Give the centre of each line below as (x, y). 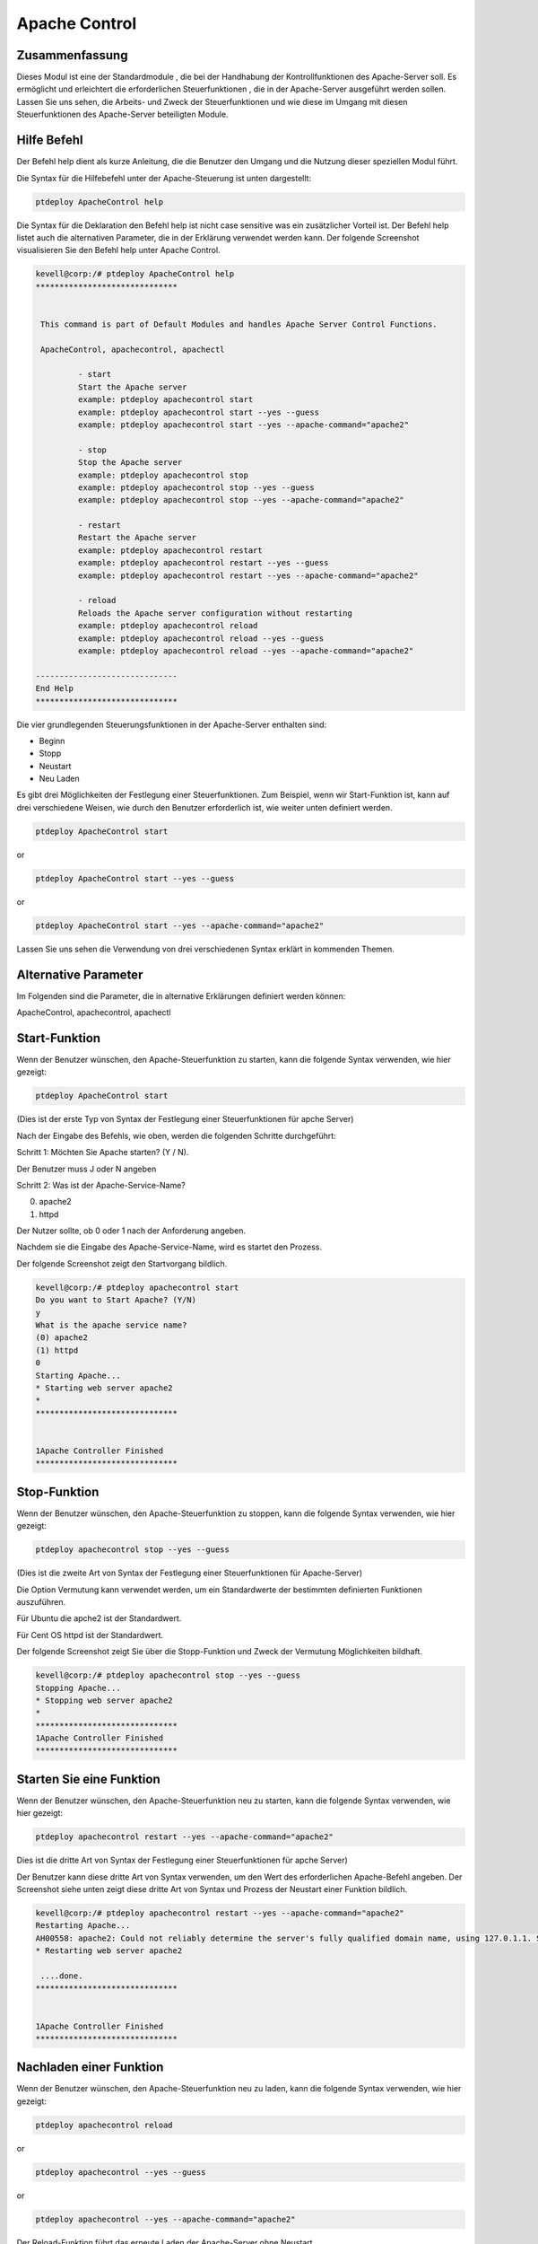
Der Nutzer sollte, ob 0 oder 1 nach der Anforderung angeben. (131, 1231)
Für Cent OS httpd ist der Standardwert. (90, 1635)
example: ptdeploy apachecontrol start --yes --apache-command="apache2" (243, 425)
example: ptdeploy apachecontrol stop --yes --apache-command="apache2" (241, 500)
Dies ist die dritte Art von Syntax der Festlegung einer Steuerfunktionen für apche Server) (182, 1860)
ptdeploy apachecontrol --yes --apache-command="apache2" (165, 2219)
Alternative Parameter (80, 974)
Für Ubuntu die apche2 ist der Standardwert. (99, 1618)
